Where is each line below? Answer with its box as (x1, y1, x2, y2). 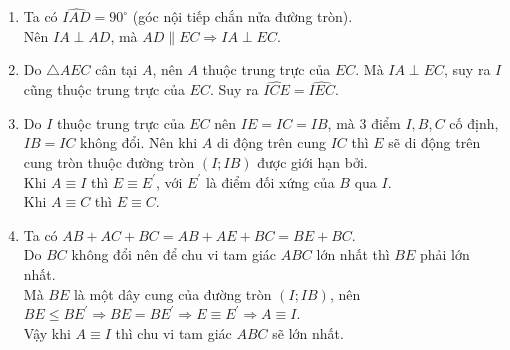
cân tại (95, 59, 138, 80)
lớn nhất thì (316, 244, 390, 265)
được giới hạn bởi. (257, 152, 368, 172)
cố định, (449, 112, 499, 133)
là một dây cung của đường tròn (73, 283, 272, 304)
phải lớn (419, 244, 470, 265)
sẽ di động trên (388, 132, 481, 153)
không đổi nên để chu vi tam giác (71, 244, 277, 265)
